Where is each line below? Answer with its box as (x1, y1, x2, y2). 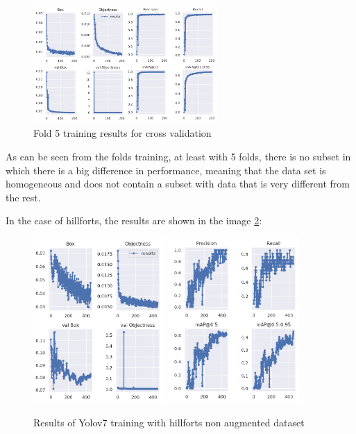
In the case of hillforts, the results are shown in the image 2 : (6, 213, 262, 228)
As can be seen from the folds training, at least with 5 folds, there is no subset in (6, 149, 351, 163)
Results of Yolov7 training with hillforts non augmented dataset (33, 415, 305, 430)
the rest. (6, 190, 41, 204)
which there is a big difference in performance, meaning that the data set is (6, 162, 326, 177)
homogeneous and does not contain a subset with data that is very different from (6, 176, 350, 191)
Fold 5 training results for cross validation (33, 126, 212, 140)
